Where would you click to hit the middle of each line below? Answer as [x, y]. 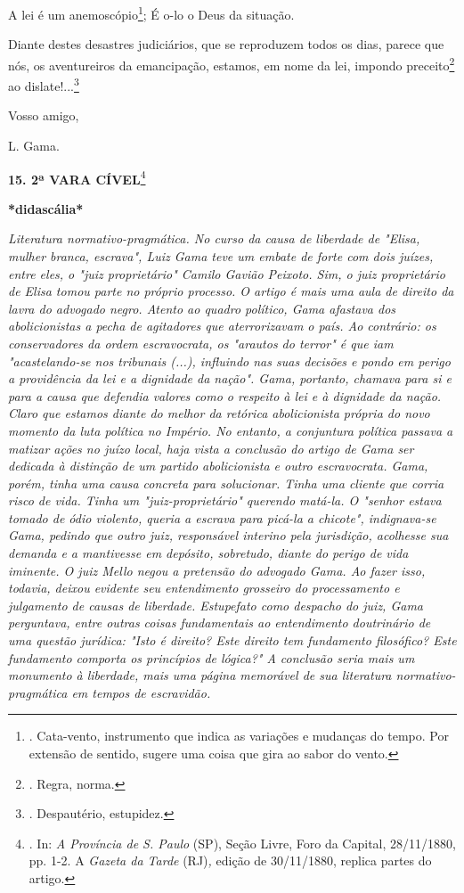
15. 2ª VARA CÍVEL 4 [77, 177]
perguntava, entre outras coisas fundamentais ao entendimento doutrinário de [220, 623]
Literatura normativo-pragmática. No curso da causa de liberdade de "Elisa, [214, 238]
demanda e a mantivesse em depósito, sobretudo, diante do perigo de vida [208, 553]
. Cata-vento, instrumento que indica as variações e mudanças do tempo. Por [239, 736]
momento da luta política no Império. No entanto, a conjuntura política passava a [231, 430]
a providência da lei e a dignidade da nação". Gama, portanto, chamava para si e [230, 378]
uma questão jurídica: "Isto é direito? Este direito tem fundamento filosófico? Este [232, 640]
